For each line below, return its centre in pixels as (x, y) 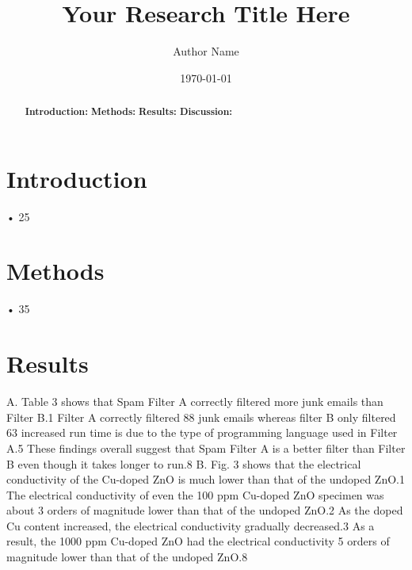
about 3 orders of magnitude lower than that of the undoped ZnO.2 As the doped (205, 510)
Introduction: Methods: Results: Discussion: (129, 112)
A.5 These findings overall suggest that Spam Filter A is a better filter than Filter (206, 448)
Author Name (206, 51)
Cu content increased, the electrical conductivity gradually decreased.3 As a (191, 525)
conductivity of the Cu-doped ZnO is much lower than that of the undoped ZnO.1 (206, 479)
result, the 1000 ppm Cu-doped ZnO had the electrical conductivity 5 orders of (198, 541)
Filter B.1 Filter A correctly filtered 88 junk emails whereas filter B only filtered (201, 417)
